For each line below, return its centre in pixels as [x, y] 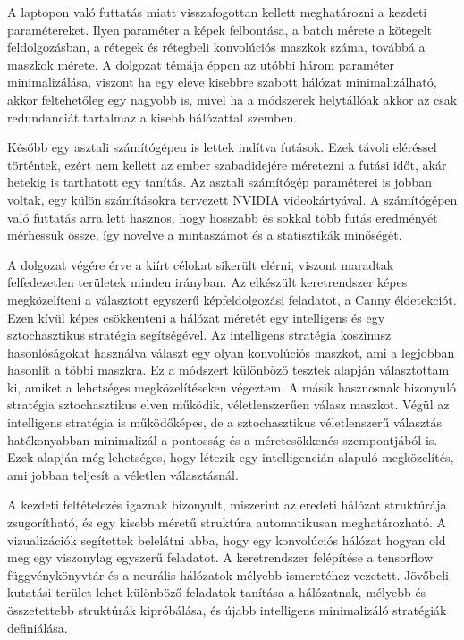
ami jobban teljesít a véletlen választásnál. [123, 474]
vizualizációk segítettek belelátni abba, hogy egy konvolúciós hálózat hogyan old [227, 539]
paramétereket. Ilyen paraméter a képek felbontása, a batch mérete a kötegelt [220, 29]
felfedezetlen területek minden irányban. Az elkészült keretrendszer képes [207, 282]
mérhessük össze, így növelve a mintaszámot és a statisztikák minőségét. [205, 235]
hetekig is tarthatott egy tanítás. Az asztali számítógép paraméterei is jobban [219, 182]
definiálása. [38, 627]
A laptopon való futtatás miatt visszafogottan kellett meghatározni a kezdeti [217, 12]
